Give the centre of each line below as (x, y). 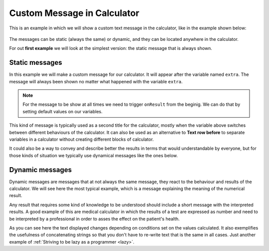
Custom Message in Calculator (74, 13)
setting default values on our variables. (63, 111)
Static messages (36, 63)
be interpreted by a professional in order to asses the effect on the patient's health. (94, 219)
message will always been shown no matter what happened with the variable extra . (96, 81)
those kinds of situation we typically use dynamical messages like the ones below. (93, 155)
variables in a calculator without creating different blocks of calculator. (81, 139)
